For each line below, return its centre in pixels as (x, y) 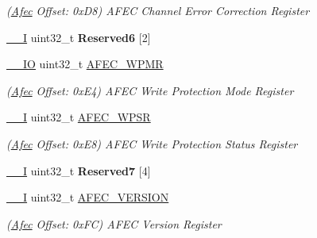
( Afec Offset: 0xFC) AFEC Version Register (114, 223)
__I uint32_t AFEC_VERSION (88, 197)
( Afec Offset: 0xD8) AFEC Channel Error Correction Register (158, 10)
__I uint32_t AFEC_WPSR (79, 117)
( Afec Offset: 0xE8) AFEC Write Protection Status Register (152, 143)
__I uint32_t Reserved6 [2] (79, 37)
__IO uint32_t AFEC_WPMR (85, 64)
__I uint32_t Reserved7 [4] (79, 170)
